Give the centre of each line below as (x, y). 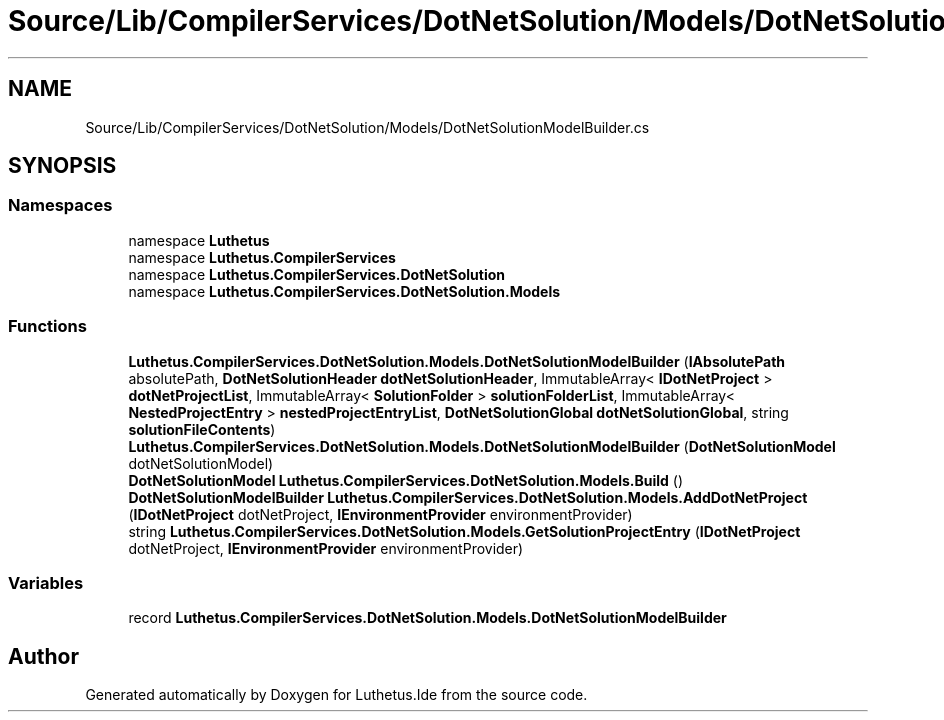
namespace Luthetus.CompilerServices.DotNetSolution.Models (344, 291)
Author (43, 656)
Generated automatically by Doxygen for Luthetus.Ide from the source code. (336, 695)
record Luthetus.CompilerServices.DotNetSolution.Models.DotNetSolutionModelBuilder (427, 618)
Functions (47, 326)
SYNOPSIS (62, 166)
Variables (46, 582)
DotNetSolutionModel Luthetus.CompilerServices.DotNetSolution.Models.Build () (406, 480)
